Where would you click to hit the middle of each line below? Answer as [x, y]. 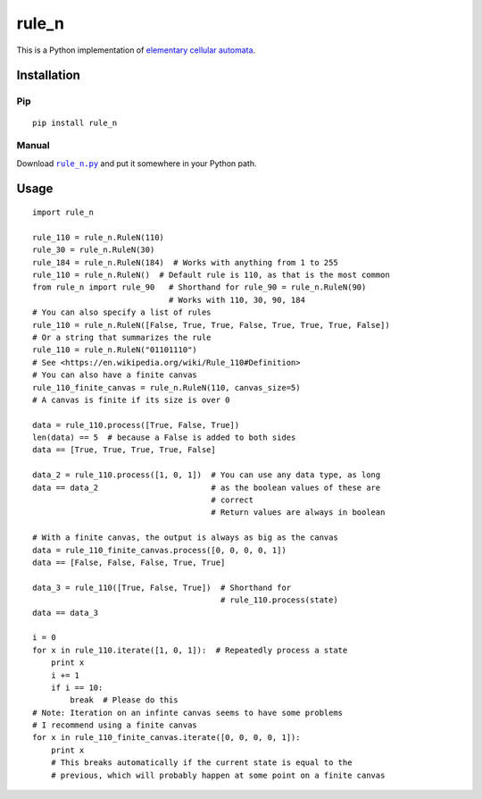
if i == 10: [77, 687]
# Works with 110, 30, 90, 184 [237, 300]
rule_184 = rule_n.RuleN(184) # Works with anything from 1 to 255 [185, 262]
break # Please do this [124, 700]
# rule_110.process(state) [279, 600]
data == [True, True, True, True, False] [124, 450]
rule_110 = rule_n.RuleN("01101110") [115, 350]
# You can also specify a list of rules [122, 312]
